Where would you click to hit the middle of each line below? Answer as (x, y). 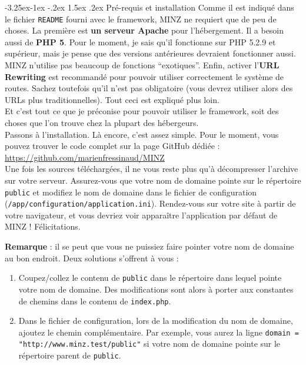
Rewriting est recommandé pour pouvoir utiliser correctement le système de (144, 76)
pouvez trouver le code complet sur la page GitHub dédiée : (112, 146)
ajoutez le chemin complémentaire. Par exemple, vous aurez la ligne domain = (159, 332)
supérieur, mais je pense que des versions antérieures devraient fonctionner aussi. (150, 53)
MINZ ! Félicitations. (43, 226)
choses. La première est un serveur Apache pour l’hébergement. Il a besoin (144, 30)
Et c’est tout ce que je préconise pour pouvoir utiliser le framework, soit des (142, 111)
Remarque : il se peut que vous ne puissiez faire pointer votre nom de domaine (149, 246)
